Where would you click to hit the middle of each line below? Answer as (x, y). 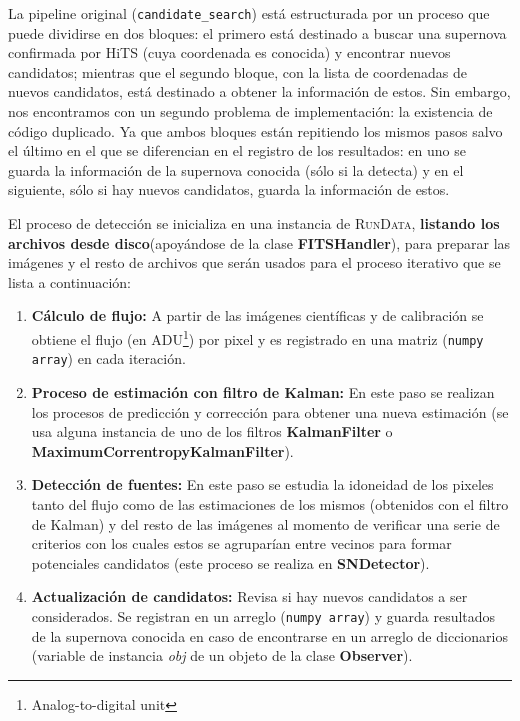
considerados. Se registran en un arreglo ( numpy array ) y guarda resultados (263, 615)
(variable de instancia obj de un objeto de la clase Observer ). (222, 655)
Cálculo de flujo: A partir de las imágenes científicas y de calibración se (257, 315)
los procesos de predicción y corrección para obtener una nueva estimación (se (270, 411)
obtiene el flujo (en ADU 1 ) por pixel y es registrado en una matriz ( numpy (257, 337)
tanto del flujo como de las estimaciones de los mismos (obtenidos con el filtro (270, 503)
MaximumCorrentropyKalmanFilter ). (162, 450)
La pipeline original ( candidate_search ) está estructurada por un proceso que (249, 13)
